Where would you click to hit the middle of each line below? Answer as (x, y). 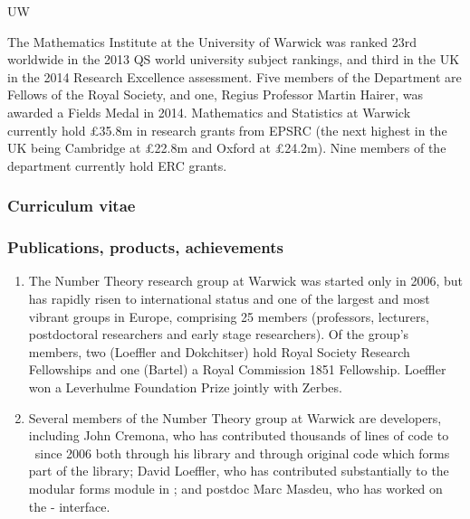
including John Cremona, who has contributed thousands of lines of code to (239, 435)
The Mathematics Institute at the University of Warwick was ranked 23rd (212, 41)
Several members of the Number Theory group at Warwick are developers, (235, 417)
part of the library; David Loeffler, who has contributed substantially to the (239, 471)
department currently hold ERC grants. (117, 165)
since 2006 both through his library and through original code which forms (242, 453)
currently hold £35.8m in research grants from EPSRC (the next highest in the (227, 130)
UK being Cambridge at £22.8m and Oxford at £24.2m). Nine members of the (227, 148)
